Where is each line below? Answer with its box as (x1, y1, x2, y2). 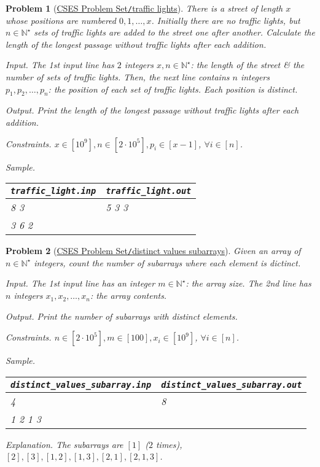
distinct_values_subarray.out (161, 379, 302, 390)
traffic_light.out (106, 186, 192, 196)
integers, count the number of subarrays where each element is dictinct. (34, 256, 301, 269)
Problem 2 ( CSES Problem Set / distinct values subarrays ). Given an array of (6, 244, 301, 257)
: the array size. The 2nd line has (185, 277, 311, 290)
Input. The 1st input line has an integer (6, 277, 155, 290)
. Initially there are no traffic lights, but (151, 14, 300, 26)
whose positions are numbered (6, 14, 116, 26)
